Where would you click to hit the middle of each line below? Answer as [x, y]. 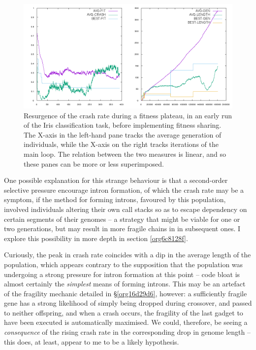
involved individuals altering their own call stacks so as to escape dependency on [126, 209]
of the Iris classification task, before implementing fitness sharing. [123, 125]
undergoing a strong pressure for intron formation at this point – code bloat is [122, 274]
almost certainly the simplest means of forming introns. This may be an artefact [125, 284]
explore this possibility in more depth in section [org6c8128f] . [96, 238]
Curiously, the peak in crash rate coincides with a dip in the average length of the [128, 255]
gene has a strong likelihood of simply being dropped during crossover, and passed [128, 303]
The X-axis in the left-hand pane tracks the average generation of [123, 134]
